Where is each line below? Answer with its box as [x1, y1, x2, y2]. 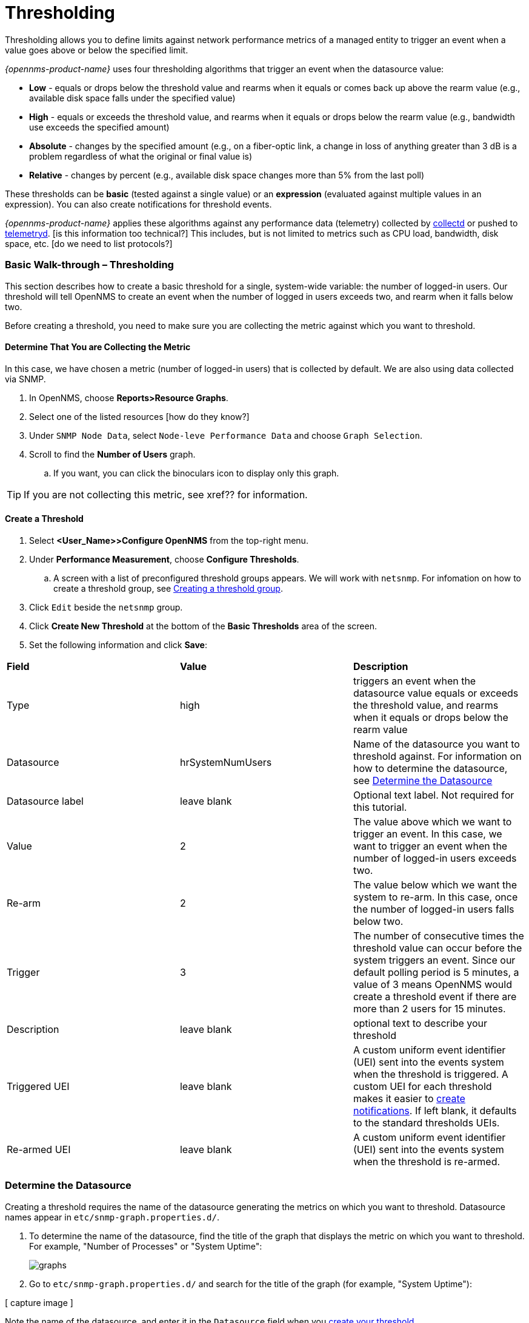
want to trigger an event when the [353, 839, 508, 852]
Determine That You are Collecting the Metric [5, 342, 191, 353]
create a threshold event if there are [353, 990, 517, 1003]
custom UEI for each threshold [353, 1080, 492, 1092]
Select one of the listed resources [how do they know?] [29, 411, 250, 422]
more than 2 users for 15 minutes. [353, 1002, 506, 1015]
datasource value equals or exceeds [353, 686, 519, 699]
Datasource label [7, 794, 84, 807]
